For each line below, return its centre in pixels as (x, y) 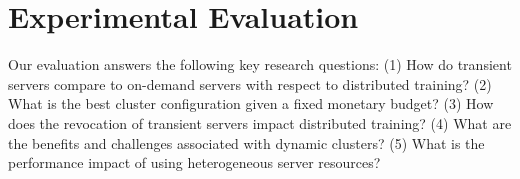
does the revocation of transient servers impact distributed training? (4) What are (260, 122)
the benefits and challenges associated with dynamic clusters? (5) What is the (246, 142)
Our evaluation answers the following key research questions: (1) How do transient (260, 64)
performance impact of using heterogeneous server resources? (194, 162)
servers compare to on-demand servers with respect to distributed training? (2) (250, 83)
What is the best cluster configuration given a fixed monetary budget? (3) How (251, 103)
